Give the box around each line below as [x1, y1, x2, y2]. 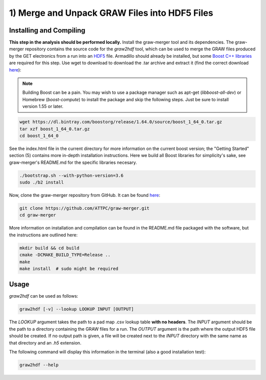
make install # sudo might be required [19, 266, 118, 271]
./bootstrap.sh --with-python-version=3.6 [19, 173, 124, 178]
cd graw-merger [19, 212, 56, 218]
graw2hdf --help [19, 362, 59, 368]
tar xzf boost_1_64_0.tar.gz [19, 126, 90, 132]
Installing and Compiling [9, 26, 86, 35]
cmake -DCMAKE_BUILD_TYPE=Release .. [19, 252, 111, 258]
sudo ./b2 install [19, 180, 64, 185]
